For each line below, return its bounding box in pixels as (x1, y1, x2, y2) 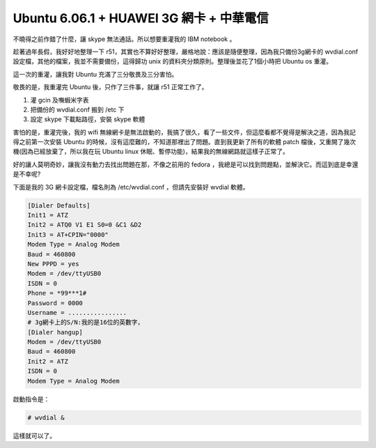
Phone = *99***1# (27, 289, 87, 298)
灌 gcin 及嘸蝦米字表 (30, 95, 90, 104)
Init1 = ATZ (27, 211, 69, 219)
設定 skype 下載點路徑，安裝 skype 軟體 (30, 115, 146, 123)
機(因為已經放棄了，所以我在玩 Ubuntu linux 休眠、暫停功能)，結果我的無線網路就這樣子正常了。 (13, 147, 289, 156)
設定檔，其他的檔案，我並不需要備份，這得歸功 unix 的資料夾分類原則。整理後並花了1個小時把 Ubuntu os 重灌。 (13, 57, 333, 65)
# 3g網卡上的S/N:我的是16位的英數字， (27, 318, 144, 327)
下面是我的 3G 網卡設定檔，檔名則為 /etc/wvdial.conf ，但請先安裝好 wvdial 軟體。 (13, 183, 249, 191)
